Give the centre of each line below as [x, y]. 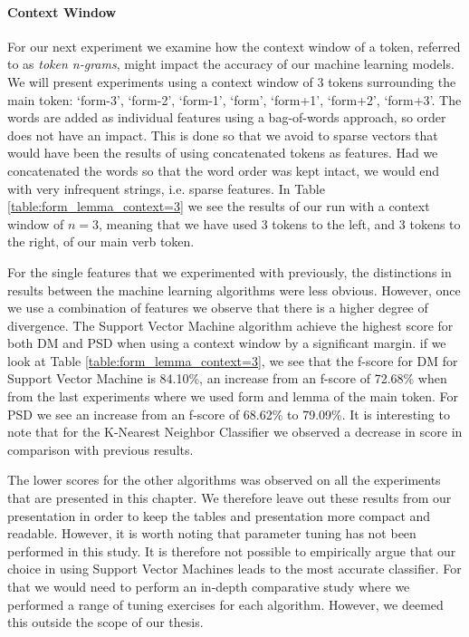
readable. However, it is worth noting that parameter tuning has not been [212, 533]
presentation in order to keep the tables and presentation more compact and [219, 515]
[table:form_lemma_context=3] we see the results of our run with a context [219, 206]
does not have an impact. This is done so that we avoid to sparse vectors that [223, 135]
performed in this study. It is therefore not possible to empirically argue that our [232, 550]
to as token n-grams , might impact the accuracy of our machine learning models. [231, 64]
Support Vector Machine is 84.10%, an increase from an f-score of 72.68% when [227, 378]
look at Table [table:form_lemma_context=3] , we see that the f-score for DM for [233, 360]
